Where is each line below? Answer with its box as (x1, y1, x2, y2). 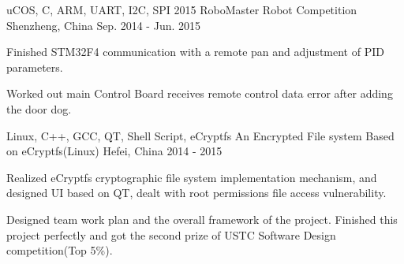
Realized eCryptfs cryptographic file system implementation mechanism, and (6, 169, 377, 185)
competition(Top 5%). (6, 242, 113, 258)
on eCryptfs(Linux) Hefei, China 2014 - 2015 (6, 143, 223, 159)
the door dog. (6, 100, 72, 117)
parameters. (6, 58, 63, 75)
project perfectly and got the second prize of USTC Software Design (6, 226, 336, 243)
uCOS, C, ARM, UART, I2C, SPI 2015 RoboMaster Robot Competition (6, 2, 357, 17)
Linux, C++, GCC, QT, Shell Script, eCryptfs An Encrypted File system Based (6, 127, 395, 143)
